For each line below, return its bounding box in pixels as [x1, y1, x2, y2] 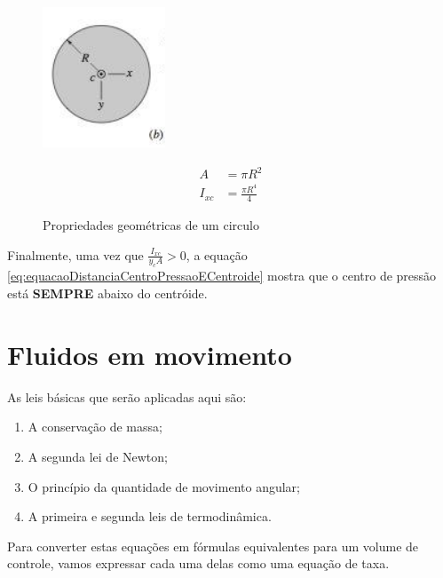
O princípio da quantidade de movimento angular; [28, 477, 300, 495]
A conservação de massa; [28, 417, 162, 436]
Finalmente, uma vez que [7, 245, 144, 264]
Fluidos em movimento [7, 336, 292, 372]
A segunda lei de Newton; [28, 447, 168, 465]
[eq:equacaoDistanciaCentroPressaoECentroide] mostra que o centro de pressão [7, 266, 437, 285]
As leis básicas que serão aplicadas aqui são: [7, 387, 247, 406]
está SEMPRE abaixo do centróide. [7, 284, 208, 303]
